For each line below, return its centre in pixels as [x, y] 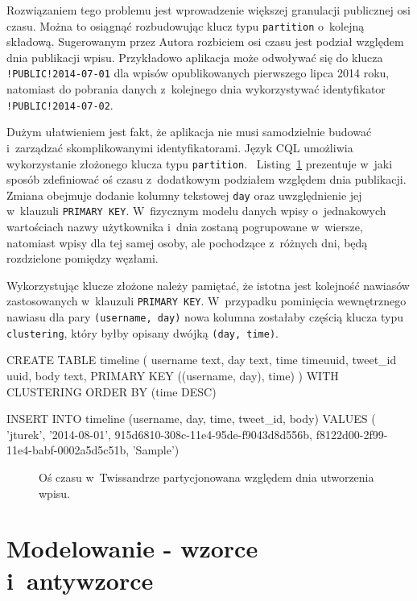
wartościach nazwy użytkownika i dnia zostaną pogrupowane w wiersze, [185, 227]
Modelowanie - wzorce [132, 548]
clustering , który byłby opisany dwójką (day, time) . [142, 332]
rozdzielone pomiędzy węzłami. [83, 258]
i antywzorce [80, 580]
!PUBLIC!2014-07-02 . [60, 104]
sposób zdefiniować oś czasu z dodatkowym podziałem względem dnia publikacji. [206, 179]
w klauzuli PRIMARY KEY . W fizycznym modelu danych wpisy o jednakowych [196, 211]
